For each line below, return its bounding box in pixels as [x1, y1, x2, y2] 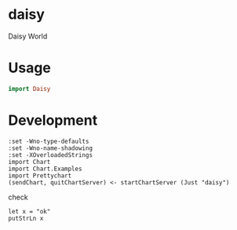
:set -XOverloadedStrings [8, 151, 93, 159]
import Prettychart [8, 171, 72, 180]
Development [8, 111, 98, 129]
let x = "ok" [8, 207, 51, 215]
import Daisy [8, 85, 51, 93]
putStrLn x [8, 214, 44, 222]
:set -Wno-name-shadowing [8, 144, 93, 152]
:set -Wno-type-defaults [8, 137, 89, 145]
